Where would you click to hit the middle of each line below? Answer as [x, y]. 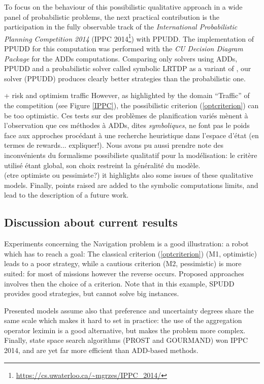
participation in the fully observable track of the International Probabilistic [121, 27]
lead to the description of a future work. [67, 195]
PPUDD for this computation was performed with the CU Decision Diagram [124, 49]
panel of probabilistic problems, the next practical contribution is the [112, 17]
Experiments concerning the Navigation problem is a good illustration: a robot [126, 244]
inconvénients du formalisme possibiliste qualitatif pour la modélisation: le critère [131, 155]
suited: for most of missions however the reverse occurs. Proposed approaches [124, 273]
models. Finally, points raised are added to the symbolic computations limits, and [131, 185]
